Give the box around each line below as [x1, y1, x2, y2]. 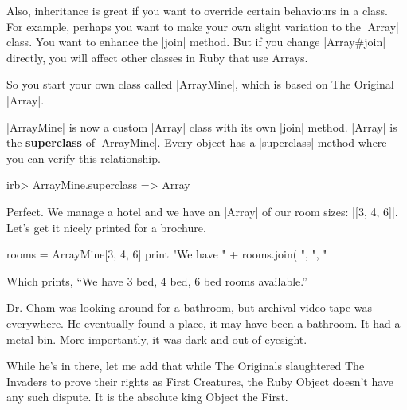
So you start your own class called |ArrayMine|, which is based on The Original [6, 76, 394, 93]
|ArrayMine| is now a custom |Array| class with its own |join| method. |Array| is [6, 118, 397, 135]
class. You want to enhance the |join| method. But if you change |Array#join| [6, 34, 386, 50]
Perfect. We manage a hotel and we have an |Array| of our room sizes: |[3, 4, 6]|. [6, 203, 398, 219]
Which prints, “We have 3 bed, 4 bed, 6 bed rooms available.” [6, 272, 307, 289]
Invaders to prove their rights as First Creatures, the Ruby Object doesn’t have [6, 373, 394, 389]
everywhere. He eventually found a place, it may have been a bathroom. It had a [6, 314, 401, 331]
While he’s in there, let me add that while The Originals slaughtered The [6, 357, 365, 374]
